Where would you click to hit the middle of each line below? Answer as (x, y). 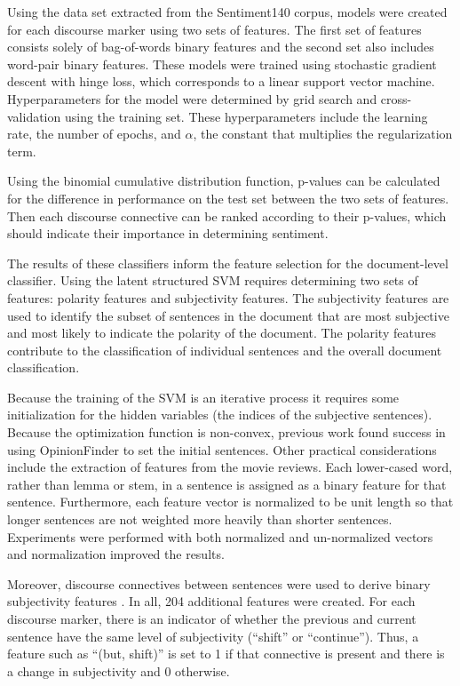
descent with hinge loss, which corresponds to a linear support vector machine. (221, 81)
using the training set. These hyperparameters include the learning (246, 116)
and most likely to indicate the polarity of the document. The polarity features (222, 333)
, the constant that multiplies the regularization (323, 134)
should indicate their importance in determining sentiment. (168, 233)
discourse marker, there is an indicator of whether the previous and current (212, 618)
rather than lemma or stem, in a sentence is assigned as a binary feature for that (227, 484)
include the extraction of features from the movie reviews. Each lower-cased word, (230, 467)
